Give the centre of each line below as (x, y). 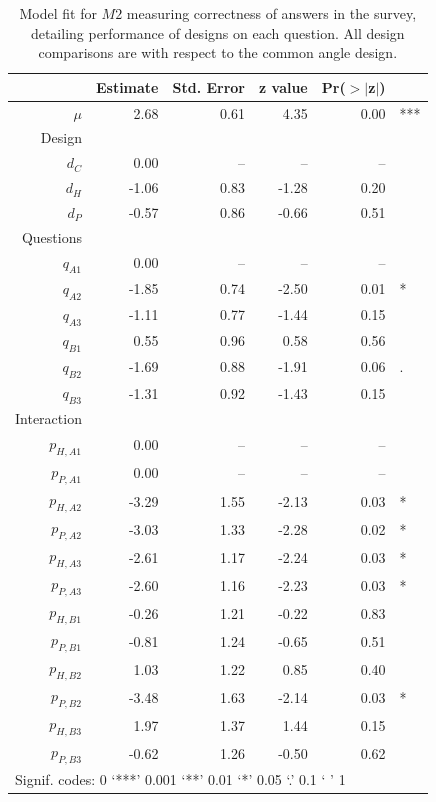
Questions (51, 236)
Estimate (127, 86)
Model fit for (58, 13)
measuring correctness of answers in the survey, (271, 13)
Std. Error (209, 86)
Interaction (48, 417)
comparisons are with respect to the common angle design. (218, 52)
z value (283, 86)
